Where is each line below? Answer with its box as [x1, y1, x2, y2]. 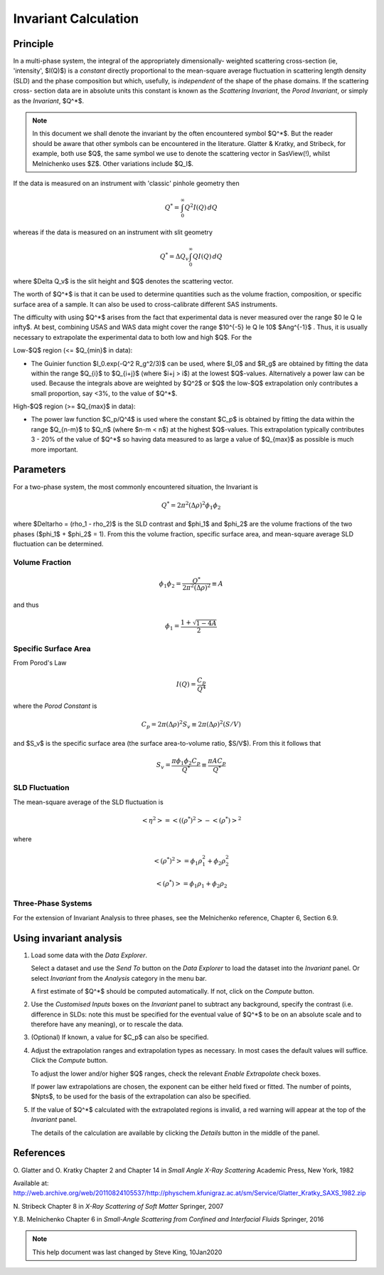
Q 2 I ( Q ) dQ [184, 202, 218, 212]
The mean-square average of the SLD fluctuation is [13, 798, 164, 806]
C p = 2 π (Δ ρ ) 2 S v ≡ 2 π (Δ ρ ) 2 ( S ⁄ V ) [141, 719, 241, 730]
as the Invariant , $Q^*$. [13, 96, 85, 105]
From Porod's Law [13, 658, 67, 667]
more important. [31, 445, 78, 454]
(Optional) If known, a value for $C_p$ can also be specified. [31, 1033, 209, 1041]
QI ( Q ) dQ [192, 253, 223, 261]
